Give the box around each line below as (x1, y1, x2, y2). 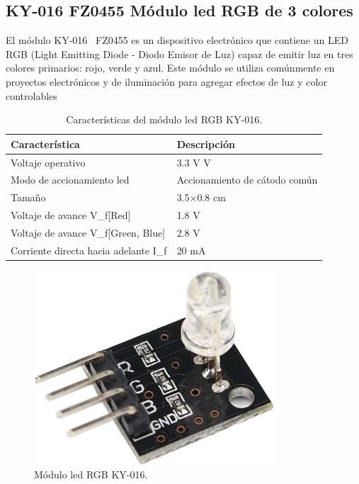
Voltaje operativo (11, 154, 86, 169)
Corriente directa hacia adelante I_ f (11, 242, 167, 257)
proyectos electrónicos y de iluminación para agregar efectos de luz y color (6, 74, 327, 89)
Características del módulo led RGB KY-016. (66, 112, 263, 127)
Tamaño (11, 190, 46, 205)
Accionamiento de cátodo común (176, 172, 318, 187)
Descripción (176, 136, 235, 151)
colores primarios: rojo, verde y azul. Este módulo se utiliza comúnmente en (6, 60, 335, 75)
